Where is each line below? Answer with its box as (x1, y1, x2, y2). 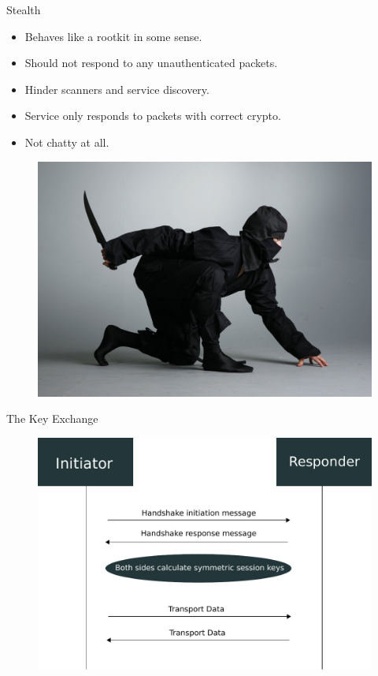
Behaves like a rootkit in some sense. (24, 28, 202, 44)
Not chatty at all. (24, 133, 109, 150)
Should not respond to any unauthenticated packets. (24, 54, 278, 71)
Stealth (6, 2, 41, 17)
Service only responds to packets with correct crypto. (24, 107, 281, 124)
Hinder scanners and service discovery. (24, 80, 209, 97)
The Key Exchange (6, 410, 98, 427)
